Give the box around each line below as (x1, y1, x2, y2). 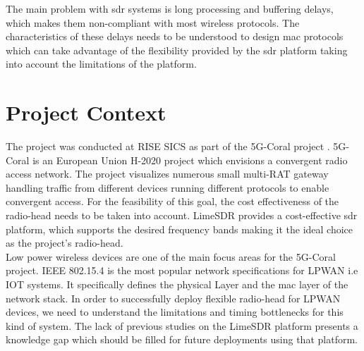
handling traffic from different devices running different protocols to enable (6, 180, 329, 195)
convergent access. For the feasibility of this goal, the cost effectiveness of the (6, 194, 339, 209)
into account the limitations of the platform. (6, 56, 197, 71)
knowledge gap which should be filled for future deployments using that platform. (6, 332, 358, 347)
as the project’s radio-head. (6, 235, 123, 250)
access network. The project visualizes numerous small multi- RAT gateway (6, 166, 329, 181)
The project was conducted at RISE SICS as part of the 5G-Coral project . (6, 139, 330, 154)
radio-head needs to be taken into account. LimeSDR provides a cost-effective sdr (6, 208, 358, 223)
